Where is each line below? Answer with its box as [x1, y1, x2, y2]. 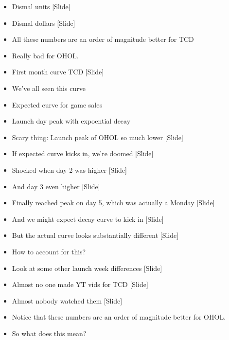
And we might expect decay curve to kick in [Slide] [12, 214, 164, 224]
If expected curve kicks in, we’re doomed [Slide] [12, 148, 154, 159]
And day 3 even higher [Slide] [12, 181, 100, 191]
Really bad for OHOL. [12, 50, 79, 60]
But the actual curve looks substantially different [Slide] [12, 230, 179, 240]
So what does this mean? [12, 328, 87, 338]
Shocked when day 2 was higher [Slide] [12, 164, 127, 175]
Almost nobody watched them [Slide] [12, 295, 123, 305]
